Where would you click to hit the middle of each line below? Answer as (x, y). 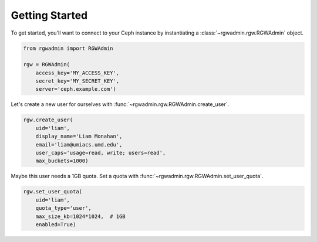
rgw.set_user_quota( (53, 192)
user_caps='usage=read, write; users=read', (101, 153)
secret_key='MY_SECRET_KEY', (77, 81)
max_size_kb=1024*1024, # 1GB (80, 216)
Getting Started (49, 15)
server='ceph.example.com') (76, 89)
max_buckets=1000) (62, 161)
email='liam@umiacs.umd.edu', (79, 144)
